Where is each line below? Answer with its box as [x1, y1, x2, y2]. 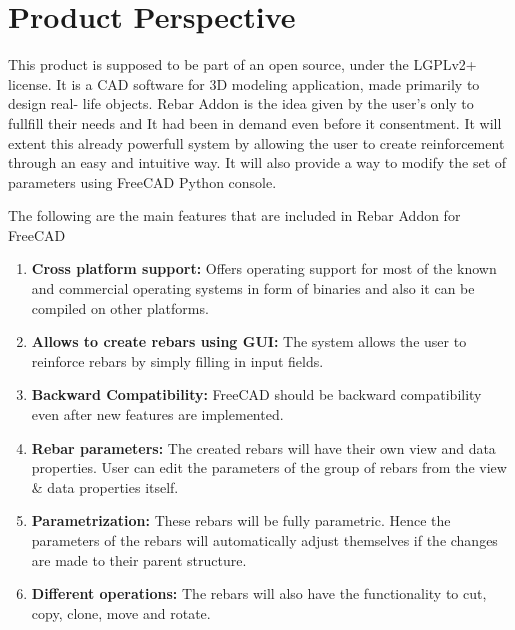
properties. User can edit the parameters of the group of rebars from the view [31, 457, 507, 478]
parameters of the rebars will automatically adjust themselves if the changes [31, 530, 498, 550]
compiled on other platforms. [31, 297, 209, 318]
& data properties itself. [31, 476, 179, 497]
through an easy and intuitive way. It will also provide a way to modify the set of [8, 152, 507, 173]
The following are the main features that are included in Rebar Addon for [8, 205, 461, 226]
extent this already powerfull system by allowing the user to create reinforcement [8, 132, 505, 153]
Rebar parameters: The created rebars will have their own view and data [31, 437, 496, 458]
